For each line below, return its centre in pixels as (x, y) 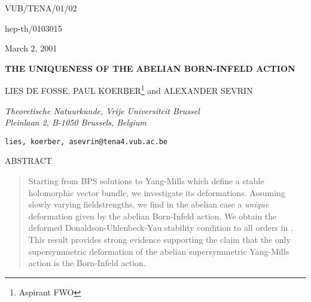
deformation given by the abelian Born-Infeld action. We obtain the (153, 216)
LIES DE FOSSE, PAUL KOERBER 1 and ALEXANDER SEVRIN (129, 90)
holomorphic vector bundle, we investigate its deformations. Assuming (157, 192)
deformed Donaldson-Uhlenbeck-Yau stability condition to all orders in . (161, 228)
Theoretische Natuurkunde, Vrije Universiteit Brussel (102, 110)
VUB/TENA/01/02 (41, 8)
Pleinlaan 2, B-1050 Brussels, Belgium (76, 122)
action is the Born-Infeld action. (87, 263)
